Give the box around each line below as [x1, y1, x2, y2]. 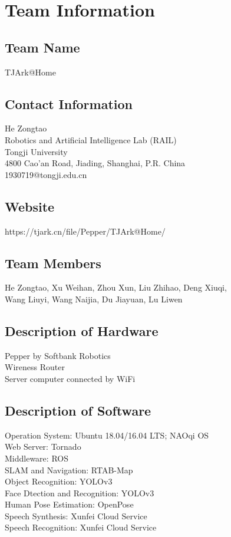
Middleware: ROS [5, 452, 68, 464]
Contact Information [5, 94, 133, 113]
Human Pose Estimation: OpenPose [5, 498, 134, 510]
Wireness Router [5, 361, 65, 373]
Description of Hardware [5, 321, 159, 340]
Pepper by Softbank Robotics [5, 349, 111, 361]
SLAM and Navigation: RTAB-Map [5, 463, 133, 476]
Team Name [5, 38, 80, 56]
